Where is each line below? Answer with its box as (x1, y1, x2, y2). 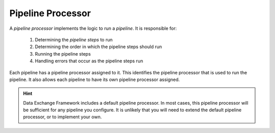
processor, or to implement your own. (23, 114, 102, 120)
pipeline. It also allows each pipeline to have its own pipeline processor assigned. (9, 76, 180, 82)
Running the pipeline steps (35, 51, 91, 57)
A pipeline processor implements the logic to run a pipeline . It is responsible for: (9, 25, 177, 31)
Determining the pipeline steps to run (35, 36, 113, 42)
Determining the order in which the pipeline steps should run (35, 43, 162, 50)
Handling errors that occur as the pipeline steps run (35, 58, 144, 64)
